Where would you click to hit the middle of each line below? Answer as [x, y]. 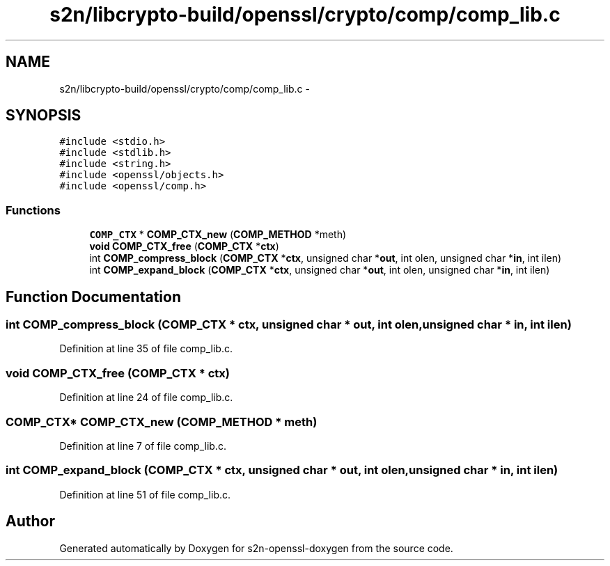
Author [30, 521]
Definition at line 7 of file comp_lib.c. [143, 446]
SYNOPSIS [44, 116]
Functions [33, 210]
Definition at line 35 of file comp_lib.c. [146, 349]
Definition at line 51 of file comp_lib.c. [145, 494]
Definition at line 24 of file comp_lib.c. [146, 398]
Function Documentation [93, 297]
